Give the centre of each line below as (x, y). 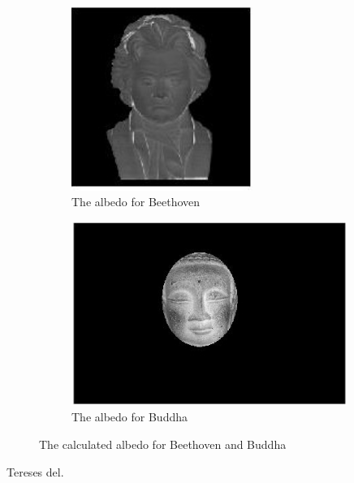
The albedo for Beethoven (136, 202)
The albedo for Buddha (130, 417)
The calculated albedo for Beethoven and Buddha (163, 444)
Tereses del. (35, 471)
